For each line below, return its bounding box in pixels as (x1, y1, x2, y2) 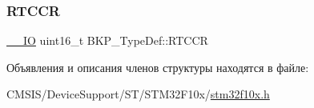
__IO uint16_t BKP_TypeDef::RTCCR (6, 32, 208, 49)
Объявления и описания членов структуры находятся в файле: (6, 58, 309, 75)
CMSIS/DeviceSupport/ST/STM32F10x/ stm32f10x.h (6, 86, 270, 102)
